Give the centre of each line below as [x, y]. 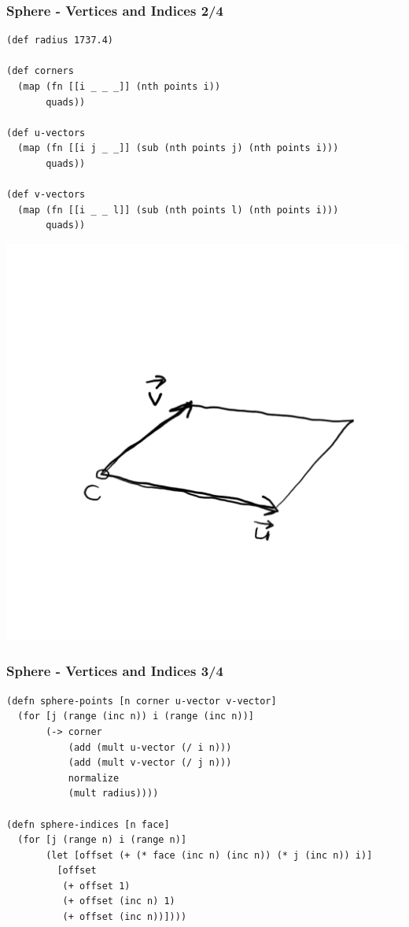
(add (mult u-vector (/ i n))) [150, 747]
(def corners [40, 71]
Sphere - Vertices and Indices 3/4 [115, 671]
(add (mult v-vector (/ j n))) [150, 763]
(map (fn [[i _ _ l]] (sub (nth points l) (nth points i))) [178, 210]
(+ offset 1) [96, 886]
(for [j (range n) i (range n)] [102, 840]
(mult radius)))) [113, 794]
